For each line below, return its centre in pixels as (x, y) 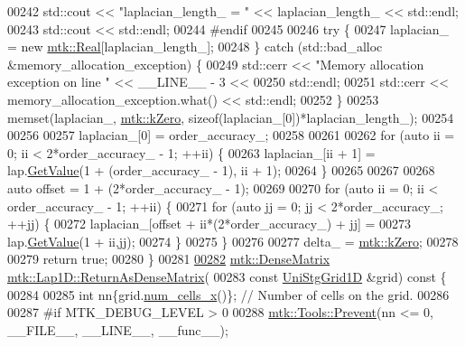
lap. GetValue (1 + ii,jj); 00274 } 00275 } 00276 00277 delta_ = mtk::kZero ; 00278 (233, 241)
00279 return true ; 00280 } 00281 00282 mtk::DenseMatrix (169, 259)
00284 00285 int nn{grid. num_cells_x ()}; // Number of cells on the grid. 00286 (228, 294)
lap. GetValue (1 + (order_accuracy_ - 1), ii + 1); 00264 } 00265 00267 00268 (221, 170)
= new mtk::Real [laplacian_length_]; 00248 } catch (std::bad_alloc (195, 47)
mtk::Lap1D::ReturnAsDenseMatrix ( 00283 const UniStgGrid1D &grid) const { (227, 276)
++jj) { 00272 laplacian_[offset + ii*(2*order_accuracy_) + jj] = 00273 (209, 224)
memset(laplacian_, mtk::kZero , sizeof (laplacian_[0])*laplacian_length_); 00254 (231, 117)
